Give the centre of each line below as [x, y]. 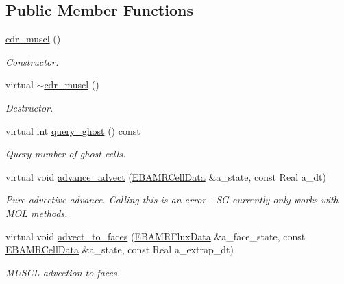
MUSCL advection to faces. [63, 272]
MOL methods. [37, 212]
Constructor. [32, 61]
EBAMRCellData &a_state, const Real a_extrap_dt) [120, 249]
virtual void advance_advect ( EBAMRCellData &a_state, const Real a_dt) [166, 176]
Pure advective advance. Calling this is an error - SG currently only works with [172, 199]
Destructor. [29, 107]
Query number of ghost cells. [66, 154]
